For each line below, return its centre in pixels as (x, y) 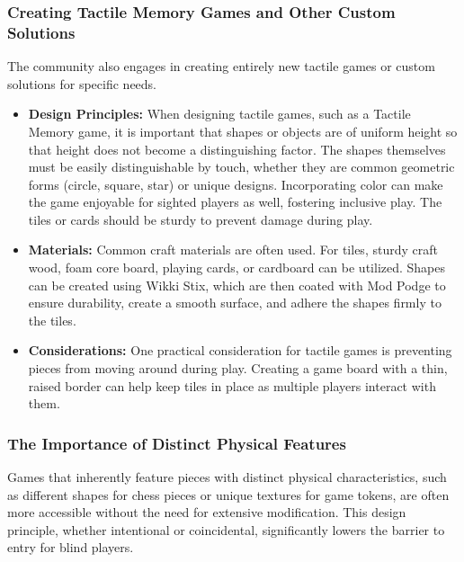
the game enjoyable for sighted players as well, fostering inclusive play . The (235, 202)
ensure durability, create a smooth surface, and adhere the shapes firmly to (235, 303)
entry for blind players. (71, 547)
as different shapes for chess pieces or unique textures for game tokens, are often (228, 494)
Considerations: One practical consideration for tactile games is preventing (240, 350)
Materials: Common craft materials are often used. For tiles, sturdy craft (233, 250)
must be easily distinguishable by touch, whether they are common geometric (241, 167)
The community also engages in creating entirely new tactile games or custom (221, 66)
